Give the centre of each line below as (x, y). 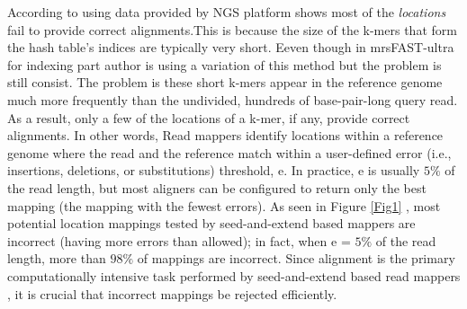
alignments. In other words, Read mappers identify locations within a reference (225, 135)
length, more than (57, 258)
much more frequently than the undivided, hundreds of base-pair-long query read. (233, 99)
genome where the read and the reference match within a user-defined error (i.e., (229, 152)
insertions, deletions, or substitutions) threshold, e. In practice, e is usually (214, 170)
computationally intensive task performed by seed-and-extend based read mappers (234, 275)
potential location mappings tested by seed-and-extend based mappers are (211, 223)
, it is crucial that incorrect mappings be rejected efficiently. (172, 293)
